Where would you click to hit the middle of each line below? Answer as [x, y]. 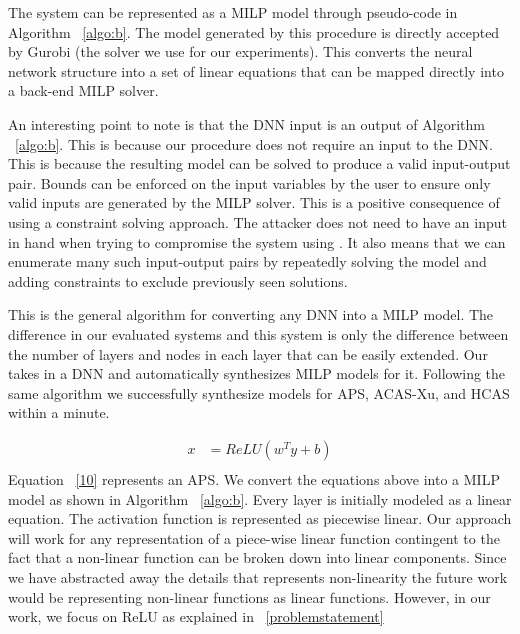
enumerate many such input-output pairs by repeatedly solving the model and [247, 261]
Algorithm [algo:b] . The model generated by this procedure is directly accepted [254, 31]
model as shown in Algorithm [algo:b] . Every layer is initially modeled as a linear [260, 498]
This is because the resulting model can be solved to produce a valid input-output [259, 163]
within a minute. [59, 412]
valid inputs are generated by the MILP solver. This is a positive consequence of [254, 202]
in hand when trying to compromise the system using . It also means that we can [257, 241]
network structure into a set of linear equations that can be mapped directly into [256, 70]
